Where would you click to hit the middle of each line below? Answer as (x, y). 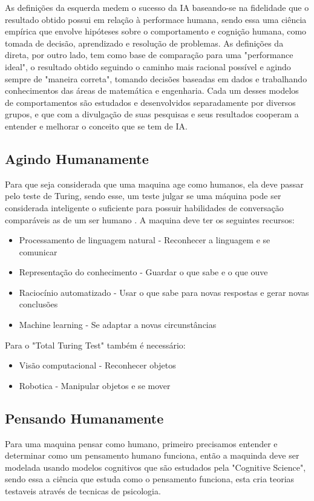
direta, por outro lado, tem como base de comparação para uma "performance (149, 55)
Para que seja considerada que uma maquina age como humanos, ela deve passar (154, 184)
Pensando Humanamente (84, 418)
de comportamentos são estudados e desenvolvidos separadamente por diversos (150, 102)
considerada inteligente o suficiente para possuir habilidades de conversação (144, 207)
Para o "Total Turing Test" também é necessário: (95, 345)
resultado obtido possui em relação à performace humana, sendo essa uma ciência (156, 19)
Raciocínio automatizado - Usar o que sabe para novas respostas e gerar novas (164, 292)
